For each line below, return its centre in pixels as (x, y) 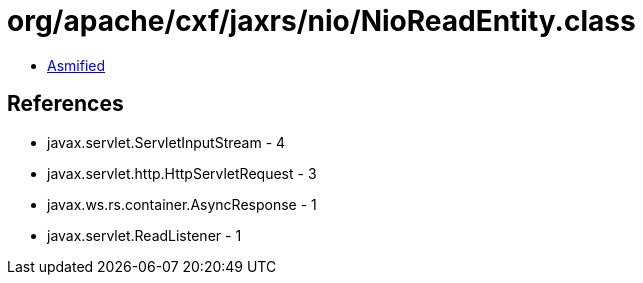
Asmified (76, 65)
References (65, 104)
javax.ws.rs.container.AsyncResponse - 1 (182, 204)
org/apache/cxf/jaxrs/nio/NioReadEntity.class (321, 21)
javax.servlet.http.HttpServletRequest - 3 (182, 173)
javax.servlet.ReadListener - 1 (144, 235)
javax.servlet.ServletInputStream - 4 (166, 142)
